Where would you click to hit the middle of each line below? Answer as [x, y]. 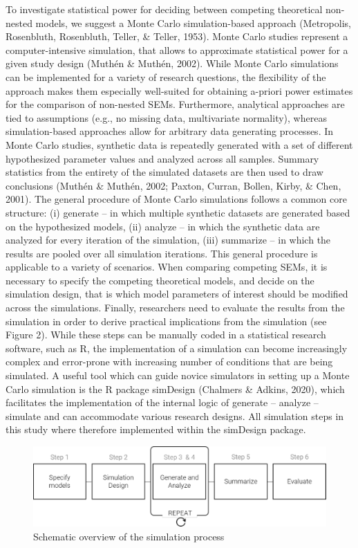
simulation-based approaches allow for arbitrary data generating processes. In [170, 131]
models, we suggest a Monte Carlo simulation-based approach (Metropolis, [193, 22]
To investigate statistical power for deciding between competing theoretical [164, 9]
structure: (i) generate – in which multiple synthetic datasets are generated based [178, 212]
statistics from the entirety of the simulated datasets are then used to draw [164, 172]
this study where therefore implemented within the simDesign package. [156, 429]
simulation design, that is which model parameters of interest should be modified [177, 294]
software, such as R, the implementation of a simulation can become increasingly [177, 348]
